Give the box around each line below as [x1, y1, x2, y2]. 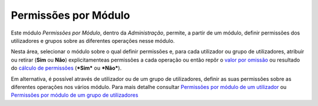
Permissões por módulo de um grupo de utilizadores [11, 91, 138, 99]
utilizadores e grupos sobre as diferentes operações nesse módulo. [11, 37, 175, 44]
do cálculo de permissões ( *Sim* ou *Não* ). [11, 64, 122, 71]
